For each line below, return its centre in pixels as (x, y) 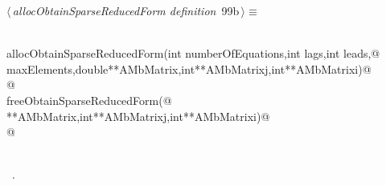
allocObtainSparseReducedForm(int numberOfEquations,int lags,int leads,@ (193, 53)
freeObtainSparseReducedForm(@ (89, 100)
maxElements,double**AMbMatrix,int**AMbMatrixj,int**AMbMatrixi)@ (189, 68)
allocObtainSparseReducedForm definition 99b (126, 10)
